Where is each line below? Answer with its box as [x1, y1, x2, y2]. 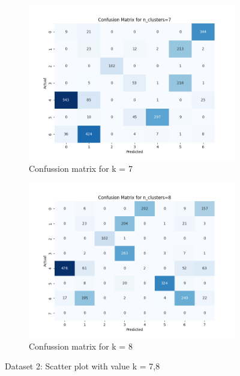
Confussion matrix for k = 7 [29, 162, 133, 174]
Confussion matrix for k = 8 [29, 339, 133, 352]
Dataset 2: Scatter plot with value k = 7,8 [5, 360, 160, 372]
